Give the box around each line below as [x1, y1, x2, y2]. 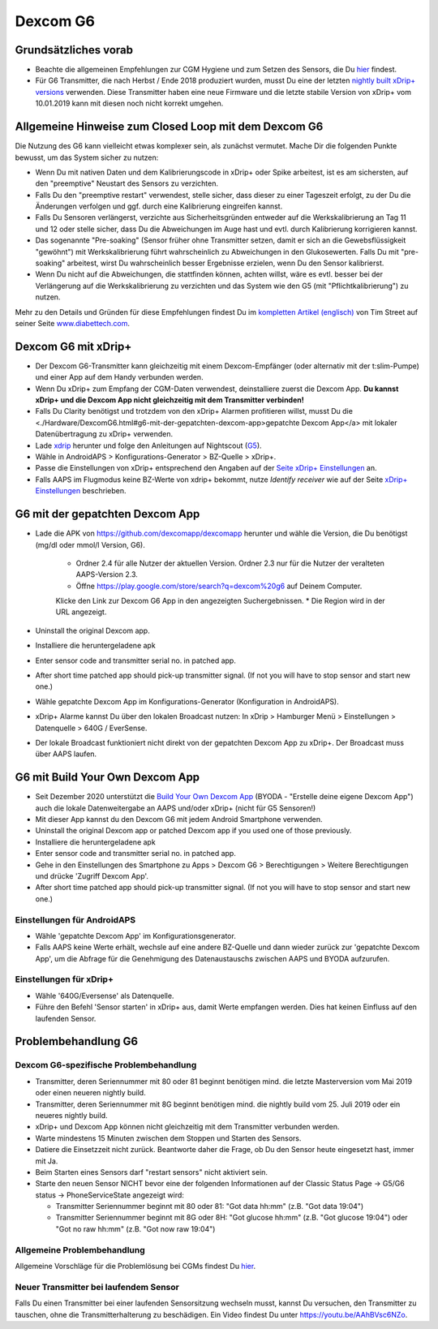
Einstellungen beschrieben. [35, 486, 127, 496]
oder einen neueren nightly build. [35, 1088, 146, 1098]
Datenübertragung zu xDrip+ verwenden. [35, 429, 174, 439]
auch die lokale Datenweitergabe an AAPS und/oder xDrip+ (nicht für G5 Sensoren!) [35, 803, 316, 813]
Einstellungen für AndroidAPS [15, 914, 136, 925]
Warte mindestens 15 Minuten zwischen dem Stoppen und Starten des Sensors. [35, 1133, 302, 1143]
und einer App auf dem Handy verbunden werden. [35, 372, 204, 382]
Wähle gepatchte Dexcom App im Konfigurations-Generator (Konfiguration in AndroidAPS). [35, 696, 340, 706]
